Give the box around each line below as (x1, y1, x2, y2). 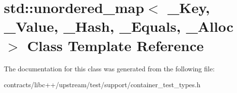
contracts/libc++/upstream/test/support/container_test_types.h (4, 80, 201, 90)
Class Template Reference (27, 35, 204, 55)
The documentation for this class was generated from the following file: (4, 63, 215, 73)
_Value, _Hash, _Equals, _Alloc (4, 16, 234, 36)
